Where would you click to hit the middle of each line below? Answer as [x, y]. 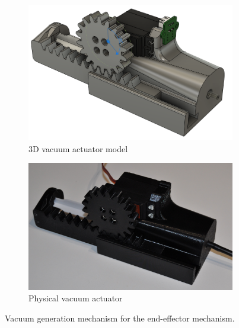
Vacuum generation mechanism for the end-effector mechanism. [120, 318]
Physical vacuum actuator [76, 298]
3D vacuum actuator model [78, 148]
